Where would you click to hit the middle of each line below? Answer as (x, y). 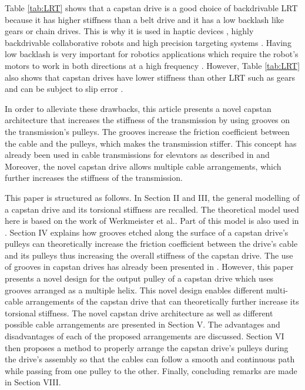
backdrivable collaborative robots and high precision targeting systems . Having (148, 42)
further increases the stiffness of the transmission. (94, 178)
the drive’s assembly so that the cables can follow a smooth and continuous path (150, 359)
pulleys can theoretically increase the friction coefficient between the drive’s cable (151, 244)
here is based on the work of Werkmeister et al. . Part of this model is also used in (152, 221)
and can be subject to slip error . (64, 89)
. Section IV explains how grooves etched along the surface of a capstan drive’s (147, 232)
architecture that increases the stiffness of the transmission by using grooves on (148, 120)
